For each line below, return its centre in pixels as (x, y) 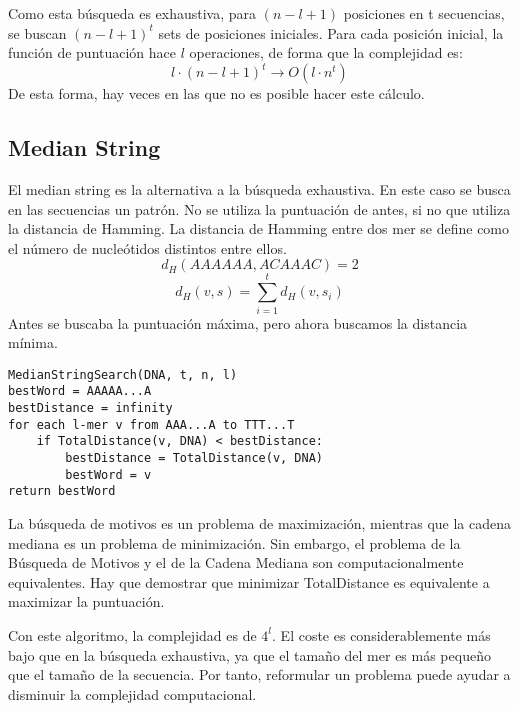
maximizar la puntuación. (86, 601)
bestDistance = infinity (90, 408)
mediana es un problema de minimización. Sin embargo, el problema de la (234, 542)
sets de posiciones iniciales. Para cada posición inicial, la (331, 32)
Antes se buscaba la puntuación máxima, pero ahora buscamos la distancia (238, 322)
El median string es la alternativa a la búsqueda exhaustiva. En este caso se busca (259, 189)
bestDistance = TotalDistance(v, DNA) (194, 458)
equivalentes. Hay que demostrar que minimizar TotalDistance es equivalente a (249, 581)
